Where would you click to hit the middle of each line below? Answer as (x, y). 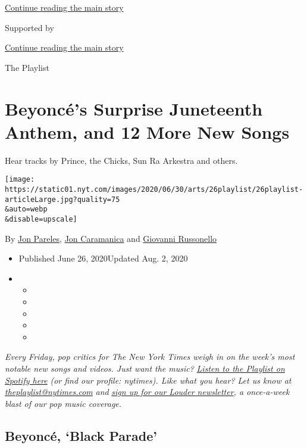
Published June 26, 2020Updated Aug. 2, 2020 (103, 258)
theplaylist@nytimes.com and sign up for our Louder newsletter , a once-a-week (147, 392)
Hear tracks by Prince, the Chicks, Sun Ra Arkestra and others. (121, 160)
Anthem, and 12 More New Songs (147, 131)
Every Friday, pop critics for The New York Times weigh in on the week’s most (150, 357)
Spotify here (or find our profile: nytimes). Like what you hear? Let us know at (148, 380)
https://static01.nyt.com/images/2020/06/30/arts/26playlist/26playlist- (154, 189)
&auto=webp (26, 209)
